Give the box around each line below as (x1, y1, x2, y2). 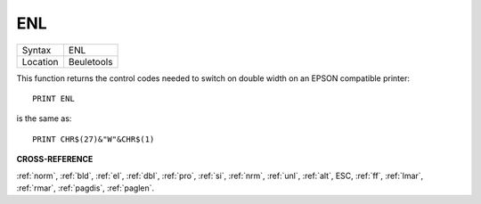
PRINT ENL (32, 94, 75, 103)
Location (21, 55, 59, 68)
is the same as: (16, 113, 72, 124)
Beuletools (68, 55, 113, 68)
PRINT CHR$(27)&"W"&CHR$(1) (32, 134, 155, 144)
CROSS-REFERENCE (16, 154, 94, 165)
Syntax (21, 44, 52, 56)
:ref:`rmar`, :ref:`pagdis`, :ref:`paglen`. (16, 183, 155, 193)
